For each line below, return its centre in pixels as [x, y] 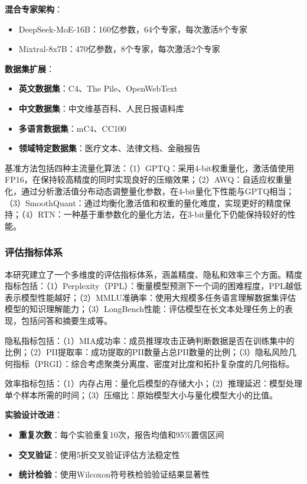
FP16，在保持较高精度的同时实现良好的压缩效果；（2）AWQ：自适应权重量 [148, 179]
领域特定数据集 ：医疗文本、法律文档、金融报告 [110, 148]
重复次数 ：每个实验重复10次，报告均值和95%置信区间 [121, 435]
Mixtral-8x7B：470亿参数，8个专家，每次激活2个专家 [119, 49]
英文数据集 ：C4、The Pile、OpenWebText [98, 88]
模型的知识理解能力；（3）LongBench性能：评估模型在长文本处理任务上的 [145, 309]
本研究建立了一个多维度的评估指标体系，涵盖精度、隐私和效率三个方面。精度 [153, 274]
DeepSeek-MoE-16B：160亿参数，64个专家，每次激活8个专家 [133, 29]
